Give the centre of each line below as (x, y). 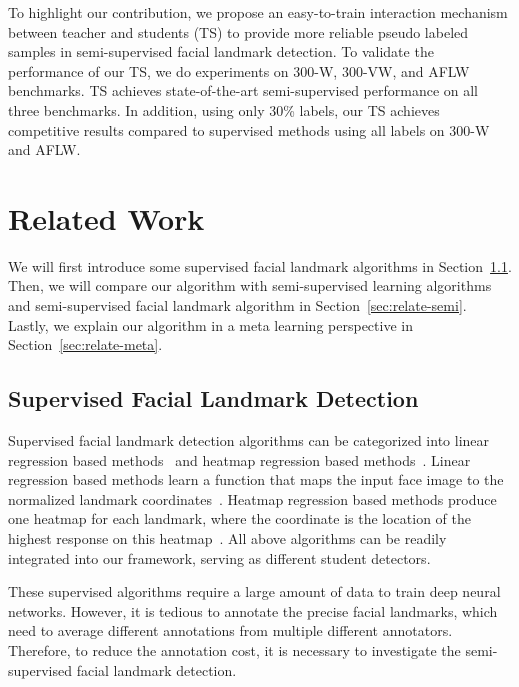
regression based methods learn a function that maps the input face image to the (256, 479)
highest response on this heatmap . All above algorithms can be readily (227, 538)
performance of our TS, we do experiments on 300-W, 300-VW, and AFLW (239, 70)
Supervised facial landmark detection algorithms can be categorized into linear (249, 440)
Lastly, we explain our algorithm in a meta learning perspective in (210, 324)
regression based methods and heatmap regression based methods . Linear (239, 459)
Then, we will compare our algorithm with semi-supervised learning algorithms (250, 285)
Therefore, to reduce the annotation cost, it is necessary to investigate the (234, 649)
